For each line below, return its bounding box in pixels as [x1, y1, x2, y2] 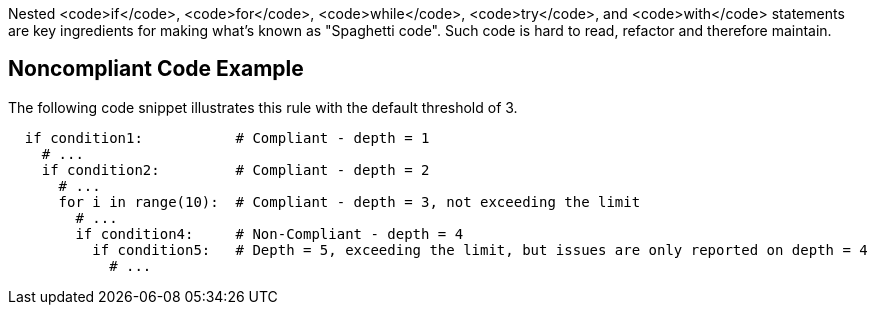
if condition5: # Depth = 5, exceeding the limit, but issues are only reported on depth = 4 [92, 241, 868, 258]
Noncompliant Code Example [8, 56, 304, 82]
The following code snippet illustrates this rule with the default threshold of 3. [8, 98, 518, 116]
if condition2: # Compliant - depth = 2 [41, 161, 430, 178]
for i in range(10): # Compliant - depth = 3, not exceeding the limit [58, 193, 641, 210]
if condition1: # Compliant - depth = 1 [24, 129, 430, 146]
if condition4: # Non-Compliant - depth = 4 [75, 225, 464, 242]
